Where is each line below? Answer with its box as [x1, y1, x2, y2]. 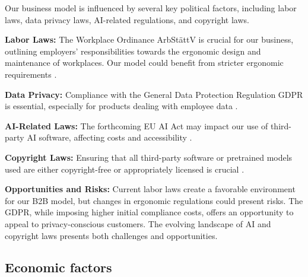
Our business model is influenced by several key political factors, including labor [5, 2, 297, 14]
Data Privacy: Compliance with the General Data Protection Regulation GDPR [5, 88, 303, 100]
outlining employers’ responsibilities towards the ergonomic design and [5, 44, 261, 57]
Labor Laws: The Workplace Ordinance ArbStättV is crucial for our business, [5, 33, 294, 46]
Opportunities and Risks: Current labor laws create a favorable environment [5, 183, 296, 195]
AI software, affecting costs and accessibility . [27, 131, 192, 144]
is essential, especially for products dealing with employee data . [5, 100, 238, 112]
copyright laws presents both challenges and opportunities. [5, 229, 218, 241]
